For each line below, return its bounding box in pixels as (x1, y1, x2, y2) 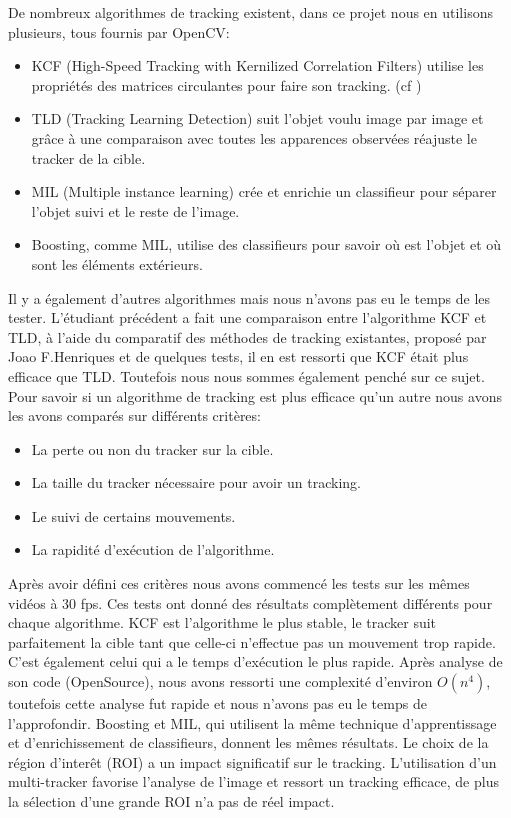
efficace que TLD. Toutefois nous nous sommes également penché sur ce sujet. (8, 365, 485, 386)
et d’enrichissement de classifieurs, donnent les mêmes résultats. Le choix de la (8, 732, 489, 753)
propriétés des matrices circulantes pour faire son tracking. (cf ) (31, 74, 422, 95)
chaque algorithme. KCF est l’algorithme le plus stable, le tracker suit (8, 612, 437, 633)
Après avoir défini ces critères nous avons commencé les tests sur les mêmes (8, 573, 470, 594)
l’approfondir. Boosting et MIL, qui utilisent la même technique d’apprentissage (8, 712, 497, 733)
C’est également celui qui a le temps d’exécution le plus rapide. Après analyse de (8, 651, 503, 672)
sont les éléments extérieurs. (31, 253, 203, 274)
